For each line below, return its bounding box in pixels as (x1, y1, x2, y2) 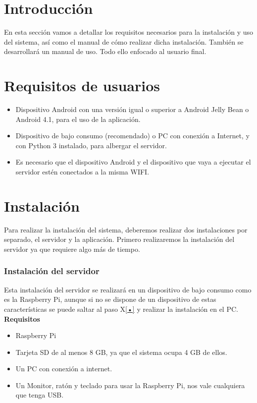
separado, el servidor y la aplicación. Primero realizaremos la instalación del (4, 234, 235, 244)
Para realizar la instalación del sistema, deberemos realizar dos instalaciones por (4, 224, 248, 234)
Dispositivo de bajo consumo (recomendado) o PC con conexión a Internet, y (15, 130, 250, 141)
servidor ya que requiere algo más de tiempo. (4, 243, 140, 254)
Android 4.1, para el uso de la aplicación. (15, 114, 141, 124)
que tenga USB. (15, 390, 64, 400)
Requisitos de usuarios (4, 75, 160, 96)
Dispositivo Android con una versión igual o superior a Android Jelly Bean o (15, 104, 249, 115)
